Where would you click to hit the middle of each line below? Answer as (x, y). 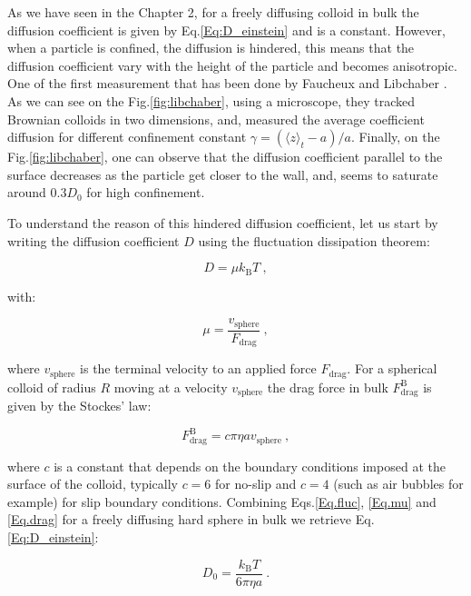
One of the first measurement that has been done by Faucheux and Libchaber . (227, 83)
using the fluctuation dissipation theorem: (314, 240)
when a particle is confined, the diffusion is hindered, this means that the (211, 48)
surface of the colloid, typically (93, 484)
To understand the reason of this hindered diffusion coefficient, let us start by (223, 222)
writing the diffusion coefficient (93, 240)
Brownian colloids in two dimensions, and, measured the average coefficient (216, 119)
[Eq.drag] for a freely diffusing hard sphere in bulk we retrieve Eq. (191, 519)
